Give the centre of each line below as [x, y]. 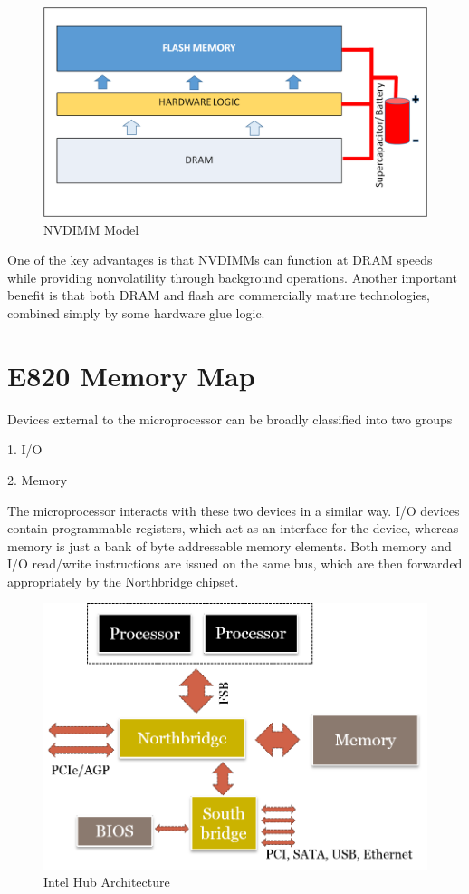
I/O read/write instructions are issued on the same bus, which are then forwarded [235, 564]
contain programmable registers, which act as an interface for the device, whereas [233, 528]
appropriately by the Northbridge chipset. [123, 581]
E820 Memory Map [131, 375]
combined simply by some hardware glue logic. [136, 313]
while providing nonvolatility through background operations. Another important [233, 277]
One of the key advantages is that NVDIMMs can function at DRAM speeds [220, 260]
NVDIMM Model [91, 229]
